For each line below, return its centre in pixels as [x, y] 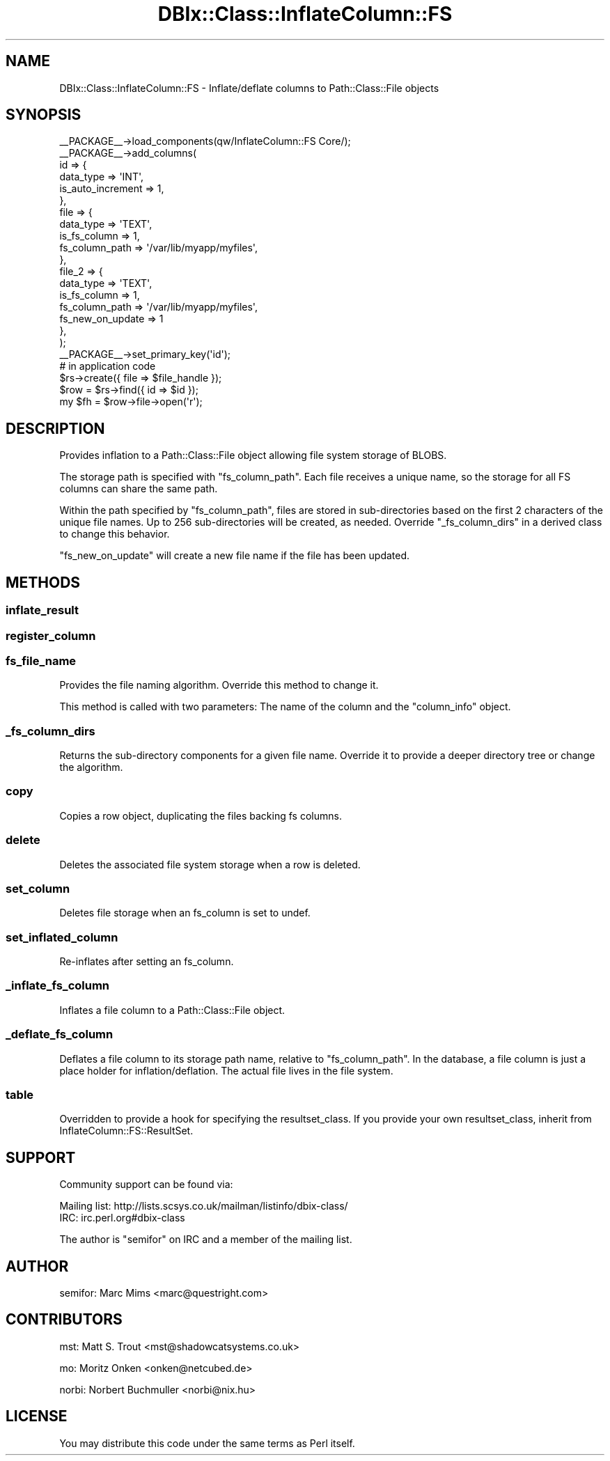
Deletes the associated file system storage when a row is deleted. [210, 864]
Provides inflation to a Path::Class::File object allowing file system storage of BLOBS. [253, 455]
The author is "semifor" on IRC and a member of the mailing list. [206, 1240]
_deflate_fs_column [60, 1034]
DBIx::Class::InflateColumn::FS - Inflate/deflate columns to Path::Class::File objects [249, 88]
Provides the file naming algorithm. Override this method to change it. [219, 685]
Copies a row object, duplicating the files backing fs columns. [201, 815]
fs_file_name [41, 661]
